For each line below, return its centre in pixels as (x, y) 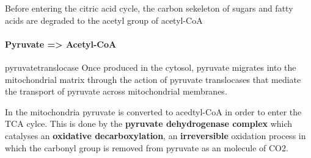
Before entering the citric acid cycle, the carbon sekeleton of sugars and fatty (149, 8)
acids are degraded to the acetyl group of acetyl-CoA (104, 20)
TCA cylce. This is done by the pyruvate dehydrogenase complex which (149, 124)
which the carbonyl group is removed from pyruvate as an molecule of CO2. (147, 147)
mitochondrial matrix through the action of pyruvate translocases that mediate (153, 79)
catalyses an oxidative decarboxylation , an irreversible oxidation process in (155, 135)
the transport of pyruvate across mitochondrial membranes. (116, 91)
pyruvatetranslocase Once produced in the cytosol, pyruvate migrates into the (151, 67)
